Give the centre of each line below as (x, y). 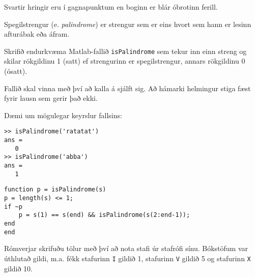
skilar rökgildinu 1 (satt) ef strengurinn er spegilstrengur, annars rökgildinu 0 (125, 61)
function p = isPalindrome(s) (55, 190)
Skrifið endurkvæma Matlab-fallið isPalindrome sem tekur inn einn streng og (125, 51)
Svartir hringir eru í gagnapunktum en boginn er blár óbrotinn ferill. (111, 7)
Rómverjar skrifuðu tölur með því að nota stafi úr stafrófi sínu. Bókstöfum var (126, 248)
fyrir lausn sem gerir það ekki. (51, 98)
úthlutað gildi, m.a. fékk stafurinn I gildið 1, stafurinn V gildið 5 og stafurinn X (127, 258)
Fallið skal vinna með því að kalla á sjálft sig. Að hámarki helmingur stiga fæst (127, 88)
